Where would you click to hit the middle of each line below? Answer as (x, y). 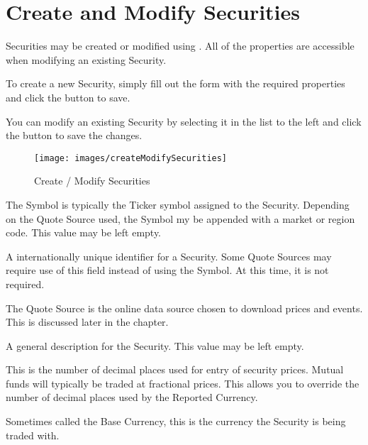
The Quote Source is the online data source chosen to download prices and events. (184, 308)
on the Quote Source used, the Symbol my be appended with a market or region (180, 218)
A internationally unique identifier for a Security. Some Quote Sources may (169, 256)
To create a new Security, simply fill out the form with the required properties (175, 83)
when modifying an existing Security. (86, 59)
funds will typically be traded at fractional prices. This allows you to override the (183, 383)
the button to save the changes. (74, 135)
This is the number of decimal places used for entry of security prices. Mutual (175, 369)
